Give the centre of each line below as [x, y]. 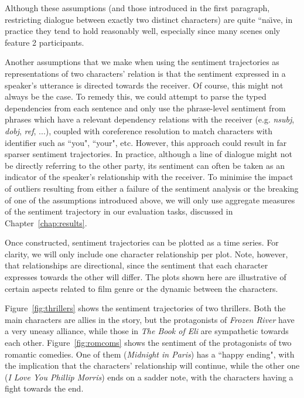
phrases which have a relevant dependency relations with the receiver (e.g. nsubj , [150, 119]
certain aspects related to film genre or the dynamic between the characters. [141, 288]
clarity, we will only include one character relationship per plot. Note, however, [146, 254]
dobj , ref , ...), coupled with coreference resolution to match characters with [139, 130]
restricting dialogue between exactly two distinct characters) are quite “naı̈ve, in [149, 19]
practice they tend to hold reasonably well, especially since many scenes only [143, 31]
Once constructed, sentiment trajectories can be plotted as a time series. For [142, 242]
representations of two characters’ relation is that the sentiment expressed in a [145, 73]
